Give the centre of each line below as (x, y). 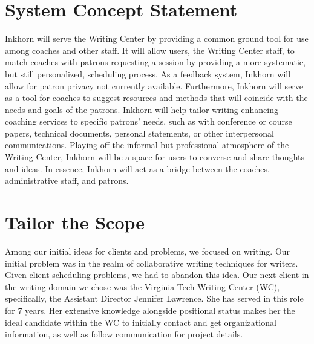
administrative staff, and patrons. (67, 180)
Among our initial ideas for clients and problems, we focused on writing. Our (148, 251)
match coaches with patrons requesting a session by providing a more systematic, (155, 62)
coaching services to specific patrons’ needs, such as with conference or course (149, 121)
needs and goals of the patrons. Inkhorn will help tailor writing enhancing (142, 109)
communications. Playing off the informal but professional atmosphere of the (147, 145)
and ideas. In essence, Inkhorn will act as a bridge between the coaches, (137, 168)
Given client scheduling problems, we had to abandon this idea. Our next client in (157, 275)
